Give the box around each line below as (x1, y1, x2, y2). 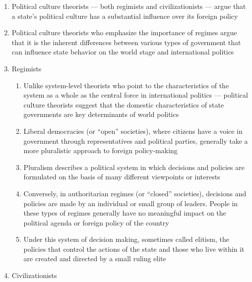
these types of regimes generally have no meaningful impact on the (23, 208, 226, 218)
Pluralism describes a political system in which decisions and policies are (23, 162, 245, 172)
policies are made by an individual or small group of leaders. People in (23, 198, 238, 208)
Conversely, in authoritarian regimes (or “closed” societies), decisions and (23, 188, 247, 198)
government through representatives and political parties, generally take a (23, 135, 248, 146)
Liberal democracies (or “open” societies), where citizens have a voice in (23, 125, 243, 136)
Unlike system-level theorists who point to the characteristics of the (23, 80, 229, 90)
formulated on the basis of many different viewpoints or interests (23, 171, 220, 182)
